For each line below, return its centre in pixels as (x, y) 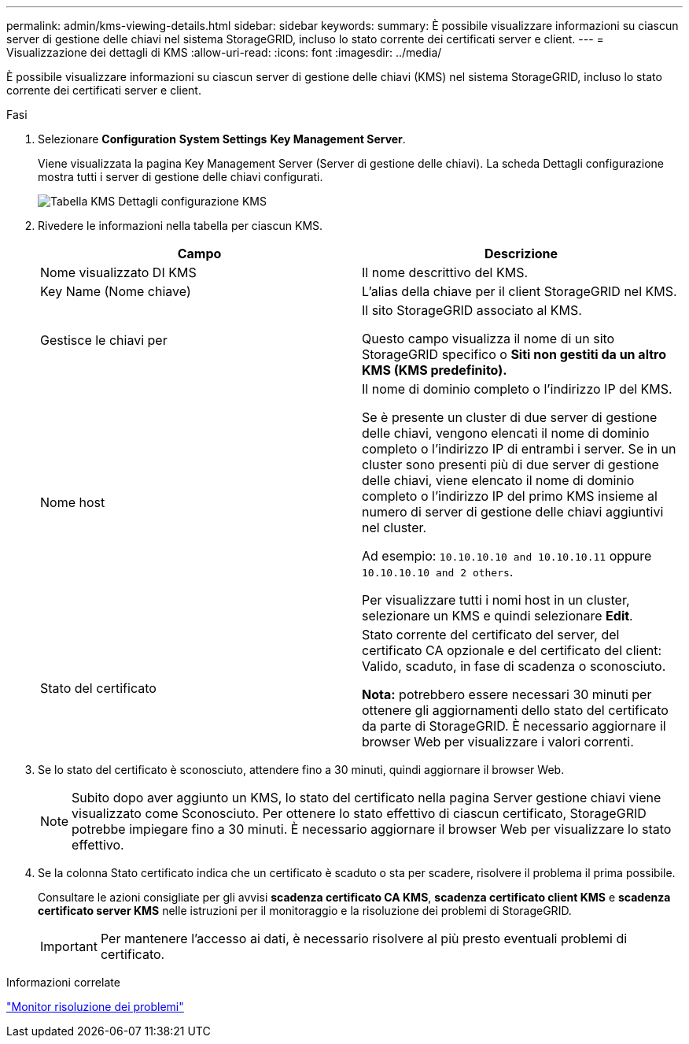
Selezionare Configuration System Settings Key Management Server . (222, 139)
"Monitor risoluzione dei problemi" (95, 1007)
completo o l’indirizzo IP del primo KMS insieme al (510, 496)
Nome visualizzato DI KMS (118, 272)
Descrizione (521, 254)
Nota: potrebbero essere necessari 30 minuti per (507, 694)
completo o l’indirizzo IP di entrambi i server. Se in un (519, 449)
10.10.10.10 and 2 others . (438, 572)
